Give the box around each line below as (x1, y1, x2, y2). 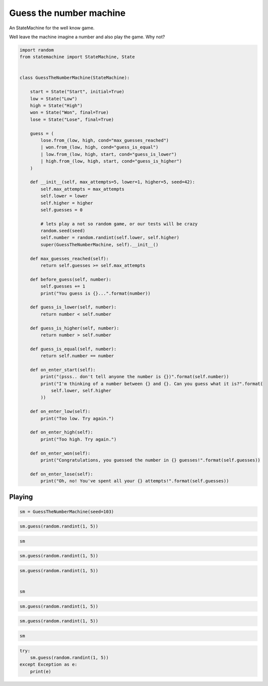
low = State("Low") (30, 96, 78, 101)
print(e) (30, 669, 52, 674)
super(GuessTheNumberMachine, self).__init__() (40, 241, 159, 247)
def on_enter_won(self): (30, 450, 91, 456)
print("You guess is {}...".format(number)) (40, 291, 151, 296)
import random (19, 47, 54, 53)
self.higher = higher (40, 200, 93, 206)
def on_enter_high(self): (30, 430, 93, 435)
